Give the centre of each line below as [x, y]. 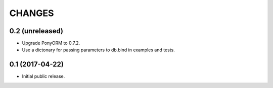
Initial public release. [43, 76]
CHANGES [32, 13]
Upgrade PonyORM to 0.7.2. [51, 43]
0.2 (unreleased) [36, 31]
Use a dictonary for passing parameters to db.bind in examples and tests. [99, 50]
